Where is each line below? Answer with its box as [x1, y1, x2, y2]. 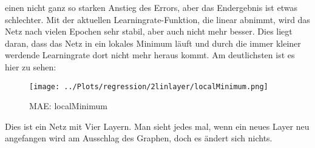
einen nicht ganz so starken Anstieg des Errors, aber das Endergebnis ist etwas [5, 1, 297, 13]
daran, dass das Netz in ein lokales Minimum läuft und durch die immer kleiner [5, 36, 301, 49]
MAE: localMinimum [29, 99, 107, 112]
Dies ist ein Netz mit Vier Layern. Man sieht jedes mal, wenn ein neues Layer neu [5, 119, 310, 132]
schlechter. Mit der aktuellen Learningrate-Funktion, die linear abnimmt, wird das [5, 13, 310, 25]
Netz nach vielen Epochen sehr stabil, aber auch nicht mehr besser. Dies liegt [5, 25, 293, 38]
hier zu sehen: [5, 60, 56, 73]
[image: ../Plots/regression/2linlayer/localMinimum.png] [29, 82, 268, 91]
